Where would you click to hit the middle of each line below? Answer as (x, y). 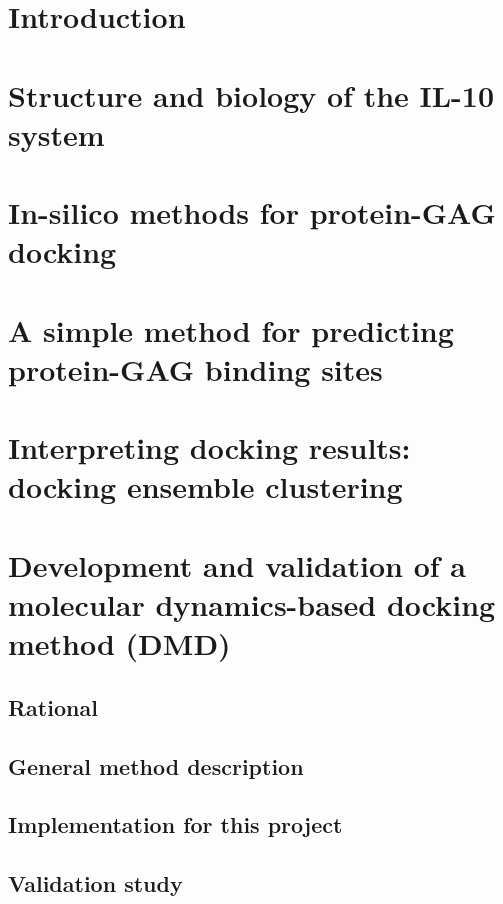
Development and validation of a (237, 564)
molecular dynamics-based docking (252, 604)
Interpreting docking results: (209, 447)
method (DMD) (119, 643)
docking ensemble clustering (205, 486)
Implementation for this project (175, 824)
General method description (156, 765)
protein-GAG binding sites (195, 368)
